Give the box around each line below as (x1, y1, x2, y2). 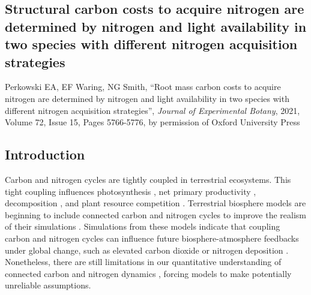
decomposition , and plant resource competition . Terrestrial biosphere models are (5, 197, 306, 209)
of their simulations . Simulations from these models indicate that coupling (5, 220, 280, 233)
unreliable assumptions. (5, 279, 91, 291)
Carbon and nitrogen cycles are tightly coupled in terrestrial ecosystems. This (5, 173, 291, 185)
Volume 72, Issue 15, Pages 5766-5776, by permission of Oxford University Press (5, 116, 300, 128)
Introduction (5, 145, 85, 164)
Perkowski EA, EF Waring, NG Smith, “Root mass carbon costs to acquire (5, 80, 281, 93)
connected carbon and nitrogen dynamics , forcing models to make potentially (5, 267, 292, 279)
